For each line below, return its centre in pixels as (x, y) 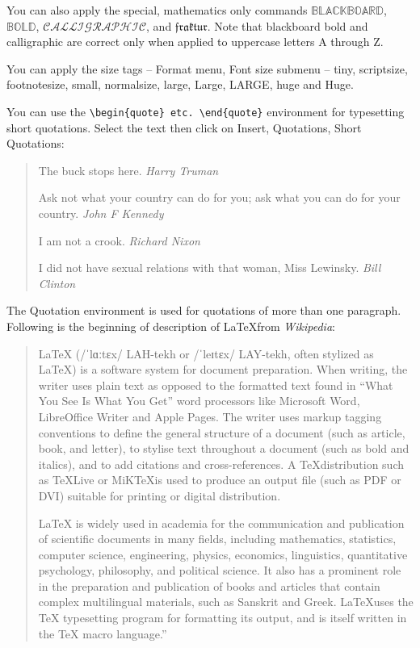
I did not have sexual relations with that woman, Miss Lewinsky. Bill (210, 268)
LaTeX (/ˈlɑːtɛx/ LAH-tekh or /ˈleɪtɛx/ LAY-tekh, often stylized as (206, 353)
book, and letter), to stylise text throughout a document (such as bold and (224, 448)
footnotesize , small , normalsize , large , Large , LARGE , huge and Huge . (180, 84)
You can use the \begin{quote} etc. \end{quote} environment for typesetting (206, 111)
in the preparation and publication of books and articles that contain (209, 585)
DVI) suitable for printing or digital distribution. (160, 495)
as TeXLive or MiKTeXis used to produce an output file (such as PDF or (220, 480)
